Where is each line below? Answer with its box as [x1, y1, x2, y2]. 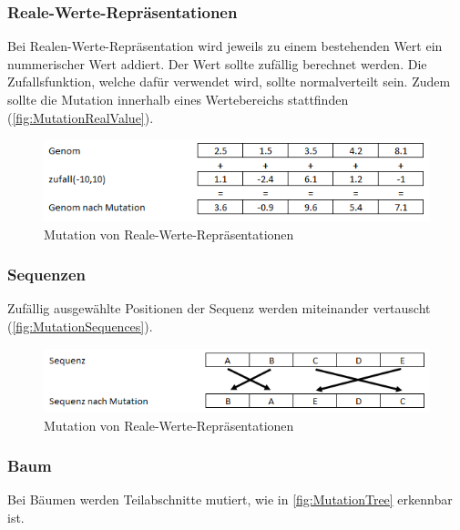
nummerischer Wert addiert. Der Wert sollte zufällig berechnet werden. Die [7, 54, 427, 73]
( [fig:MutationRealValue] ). [7, 107, 154, 127]
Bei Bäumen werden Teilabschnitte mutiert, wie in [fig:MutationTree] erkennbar [7, 490, 453, 509]
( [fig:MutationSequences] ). [7, 316, 153, 335]
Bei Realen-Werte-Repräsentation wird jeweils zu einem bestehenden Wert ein [7, 36, 443, 56]
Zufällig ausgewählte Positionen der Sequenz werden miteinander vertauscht [7, 299, 431, 318]
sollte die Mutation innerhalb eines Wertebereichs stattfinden [7, 90, 349, 108]
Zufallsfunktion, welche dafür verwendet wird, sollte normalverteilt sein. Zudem [7, 72, 451, 91]
